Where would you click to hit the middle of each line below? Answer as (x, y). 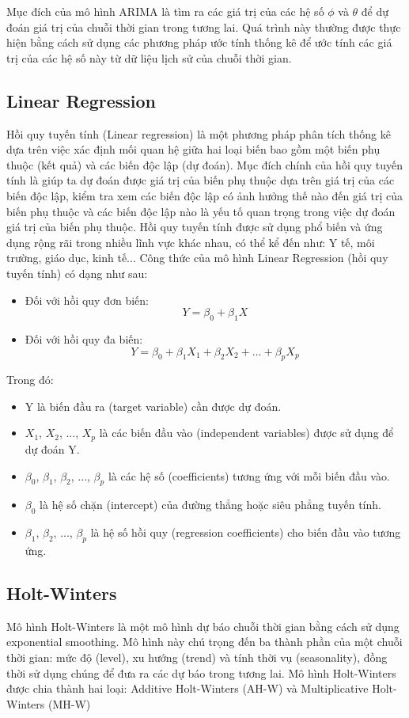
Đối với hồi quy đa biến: (84, 338)
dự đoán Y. (52, 448)
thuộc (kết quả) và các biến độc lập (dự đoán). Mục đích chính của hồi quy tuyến (204, 164)
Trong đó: (30, 380)
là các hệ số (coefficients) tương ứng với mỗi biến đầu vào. (249, 475)
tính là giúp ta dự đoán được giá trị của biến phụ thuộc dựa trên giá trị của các (201, 180)
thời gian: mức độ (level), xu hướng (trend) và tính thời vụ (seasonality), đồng (197, 657)
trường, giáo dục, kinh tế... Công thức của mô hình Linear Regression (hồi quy (197, 258)
